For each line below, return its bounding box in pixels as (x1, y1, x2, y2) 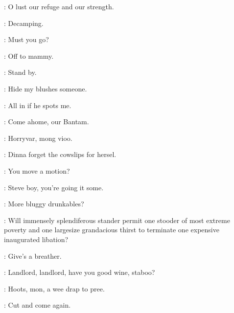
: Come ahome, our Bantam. (4, 116, 89, 127)
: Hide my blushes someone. (4, 83, 87, 93)
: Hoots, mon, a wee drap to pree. (4, 283, 105, 293)
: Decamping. (4, 18, 44, 28)
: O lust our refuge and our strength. (4, 1, 114, 11)
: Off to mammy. (4, 50, 54, 61)
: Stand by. (4, 67, 37, 77)
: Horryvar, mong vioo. (4, 133, 72, 143)
